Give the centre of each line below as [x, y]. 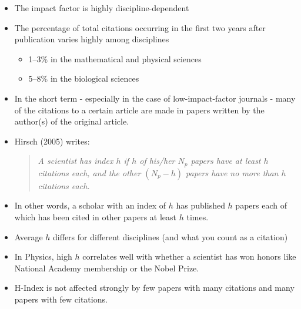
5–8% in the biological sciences [84, 78]
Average [29, 236]
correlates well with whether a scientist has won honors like [189, 256]
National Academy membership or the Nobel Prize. [107, 268]
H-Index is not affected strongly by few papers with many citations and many [154, 288]
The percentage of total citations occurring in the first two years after [140, 27]
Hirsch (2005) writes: [52, 141]
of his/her [157, 161]
